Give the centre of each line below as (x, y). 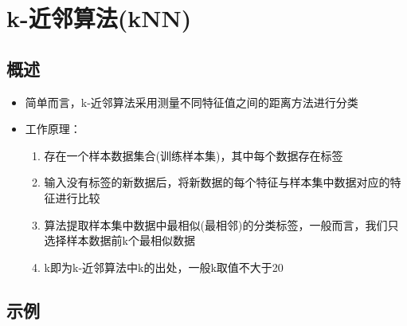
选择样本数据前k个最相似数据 (119, 240)
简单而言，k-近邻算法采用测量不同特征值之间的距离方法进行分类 (192, 102)
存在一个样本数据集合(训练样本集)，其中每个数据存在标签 (194, 155)
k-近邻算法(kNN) (99, 18)
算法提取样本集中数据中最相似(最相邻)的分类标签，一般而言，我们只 (221, 224)
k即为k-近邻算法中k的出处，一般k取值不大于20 (164, 267)
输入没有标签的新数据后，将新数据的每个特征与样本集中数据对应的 (217, 182)
